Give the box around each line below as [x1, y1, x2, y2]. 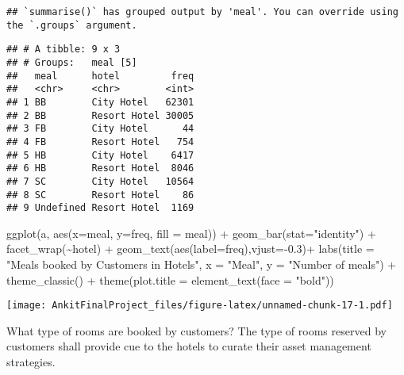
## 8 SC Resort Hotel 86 [6, 189, 194, 201]
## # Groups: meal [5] [6, 56, 137, 68]
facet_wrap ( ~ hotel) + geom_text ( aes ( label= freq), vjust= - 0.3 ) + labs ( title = [6, 240, 375, 257]
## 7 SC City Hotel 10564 [6, 175, 194, 187]
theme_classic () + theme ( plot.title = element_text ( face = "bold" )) [6, 271, 334, 288]
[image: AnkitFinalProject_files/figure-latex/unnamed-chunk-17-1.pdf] [6, 300, 393, 312]
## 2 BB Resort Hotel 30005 [6, 109, 194, 121]
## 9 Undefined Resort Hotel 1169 [6, 202, 194, 214]
